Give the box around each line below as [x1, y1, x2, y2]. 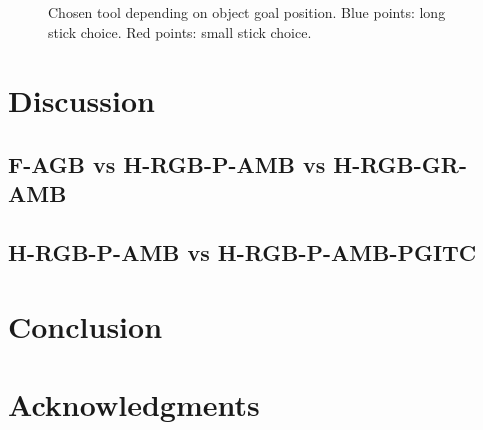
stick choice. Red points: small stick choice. [48, 21, 312, 42]
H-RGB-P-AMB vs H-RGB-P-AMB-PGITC [8, 237, 477, 268]
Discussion [8, 80, 155, 121]
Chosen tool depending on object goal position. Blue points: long [48, 2, 446, 22]
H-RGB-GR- [333, 148, 467, 179]
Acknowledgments [8, 384, 260, 425]
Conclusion [8, 305, 163, 346]
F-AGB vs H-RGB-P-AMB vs [8, 148, 326, 179]
